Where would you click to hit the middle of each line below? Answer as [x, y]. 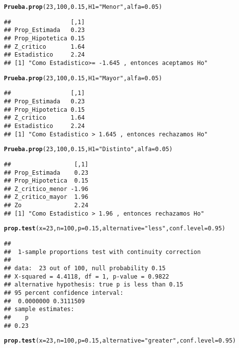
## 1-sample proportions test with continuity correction [102, 252]
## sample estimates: [39, 309]
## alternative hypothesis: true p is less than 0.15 [94, 285]
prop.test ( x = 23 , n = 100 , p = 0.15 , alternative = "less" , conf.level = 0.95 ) [115, 229]
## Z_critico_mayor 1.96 [46, 197]
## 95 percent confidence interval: [64, 293]
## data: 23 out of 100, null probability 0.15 [85, 269]
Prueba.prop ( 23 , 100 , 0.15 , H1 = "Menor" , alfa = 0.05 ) [83, 7]
